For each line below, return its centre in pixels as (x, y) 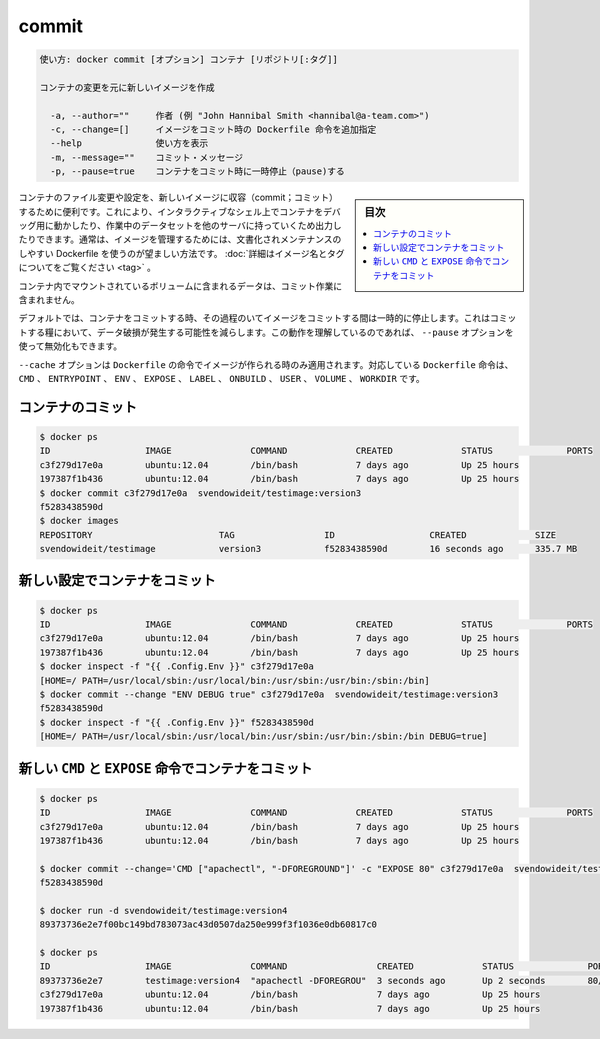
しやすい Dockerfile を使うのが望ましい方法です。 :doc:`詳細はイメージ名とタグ (181, 253)
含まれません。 (49, 299)
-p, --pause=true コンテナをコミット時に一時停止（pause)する (197, 171)
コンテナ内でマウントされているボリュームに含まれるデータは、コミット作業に (180, 286)
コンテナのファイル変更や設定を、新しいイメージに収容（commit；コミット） (178, 197)
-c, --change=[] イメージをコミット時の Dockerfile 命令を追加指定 (213, 129)
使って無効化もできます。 (70, 346)
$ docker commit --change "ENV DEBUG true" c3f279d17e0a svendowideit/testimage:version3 (269, 694)
